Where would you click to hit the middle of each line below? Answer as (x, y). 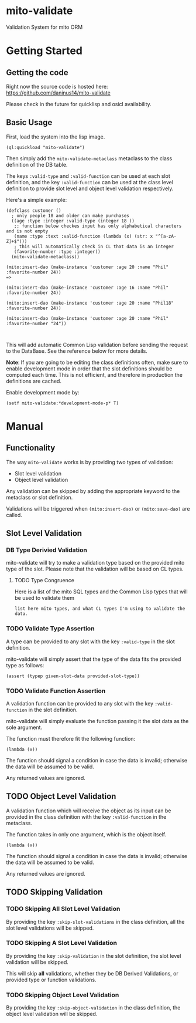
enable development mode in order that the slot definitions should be (89, 369)
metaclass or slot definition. (39, 497)
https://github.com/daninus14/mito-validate (59, 93)
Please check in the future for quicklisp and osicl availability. (79, 104)
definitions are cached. (34, 381)
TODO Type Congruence (44, 580)
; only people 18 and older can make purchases (71, 215)
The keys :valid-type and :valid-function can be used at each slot (88, 176)
